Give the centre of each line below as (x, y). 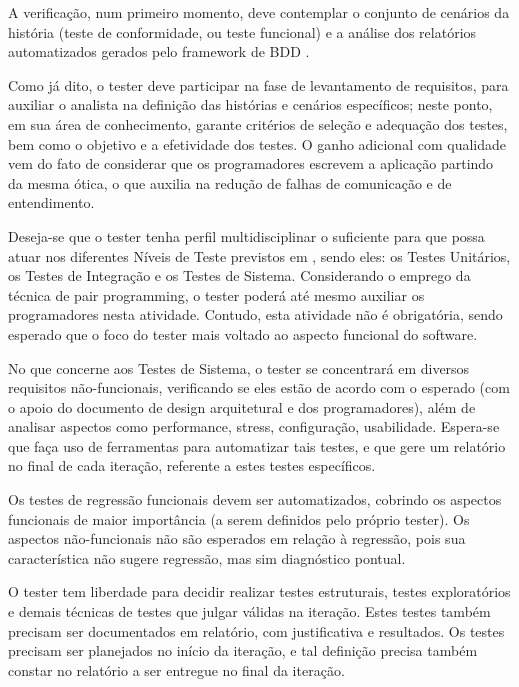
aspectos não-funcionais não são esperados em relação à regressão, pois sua (237, 538)
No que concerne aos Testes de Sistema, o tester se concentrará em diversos (239, 367)
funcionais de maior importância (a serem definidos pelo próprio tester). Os (239, 518)
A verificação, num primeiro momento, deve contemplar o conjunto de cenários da (259, 12)
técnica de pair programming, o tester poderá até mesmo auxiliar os (216, 294)
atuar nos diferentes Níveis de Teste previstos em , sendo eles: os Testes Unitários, (259, 255)
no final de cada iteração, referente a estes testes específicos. (192, 465)
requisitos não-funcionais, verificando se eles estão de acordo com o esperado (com (259, 387)
